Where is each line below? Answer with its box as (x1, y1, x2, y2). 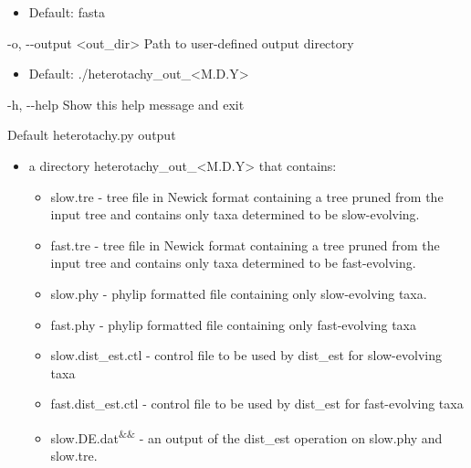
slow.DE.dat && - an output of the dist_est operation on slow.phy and (50, 425, 443, 447)
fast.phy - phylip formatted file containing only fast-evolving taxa (50, 314, 417, 334)
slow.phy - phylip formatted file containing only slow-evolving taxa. (50, 283, 427, 303)
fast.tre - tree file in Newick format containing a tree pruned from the (50, 235, 440, 254)
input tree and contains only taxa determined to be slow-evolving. (50, 205, 420, 224)
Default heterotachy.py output (7, 125, 176, 144)
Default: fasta (28, 3, 105, 21)
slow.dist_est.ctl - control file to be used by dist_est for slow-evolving (50, 346, 442, 365)
